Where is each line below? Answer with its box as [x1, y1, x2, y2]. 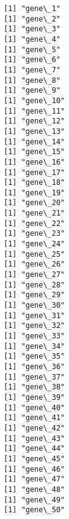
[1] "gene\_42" [4, 423, 65, 432]
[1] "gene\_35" [4, 352, 65, 361]
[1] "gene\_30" [4, 301, 65, 310]
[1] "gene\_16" [4, 157, 65, 166]
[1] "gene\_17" [4, 168, 65, 177]
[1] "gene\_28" [4, 280, 65, 289]
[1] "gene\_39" [4, 392, 65, 402]
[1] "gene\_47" [4, 475, 65, 484]
